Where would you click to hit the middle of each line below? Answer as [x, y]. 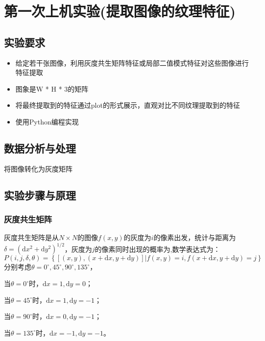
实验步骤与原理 [40, 195]
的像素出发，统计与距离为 [195, 237]
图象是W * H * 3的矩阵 [52, 88]
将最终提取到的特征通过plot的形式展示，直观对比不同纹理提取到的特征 [128, 105]
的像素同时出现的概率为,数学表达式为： [157, 249]
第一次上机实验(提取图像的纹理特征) [120, 11]
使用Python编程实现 [47, 121]
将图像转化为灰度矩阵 [38, 168]
